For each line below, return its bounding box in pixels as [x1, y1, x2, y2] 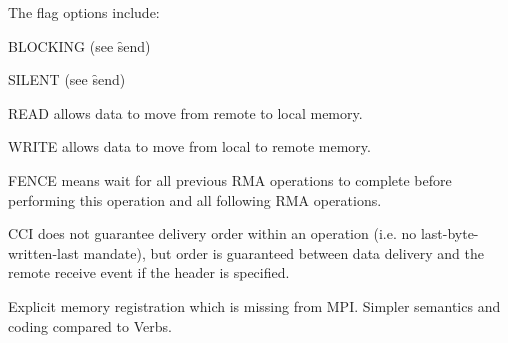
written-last [8, 242, 79, 263]
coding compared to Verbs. [8, 315, 172, 336]
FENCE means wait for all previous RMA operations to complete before [8, 169, 452, 190]
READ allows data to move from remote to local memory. [8, 102, 363, 123]
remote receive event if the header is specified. [8, 262, 290, 283]
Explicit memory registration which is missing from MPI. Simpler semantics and [8, 295, 501, 316]
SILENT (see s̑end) [8, 69, 126, 90]
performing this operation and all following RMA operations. [8, 189, 382, 210]
